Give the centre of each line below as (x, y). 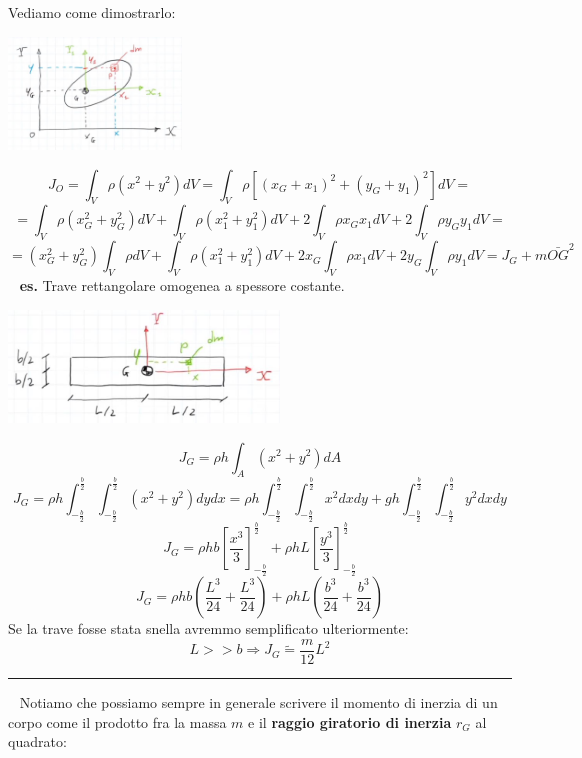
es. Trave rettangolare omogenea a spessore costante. (182, 284)
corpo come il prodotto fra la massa (117, 721)
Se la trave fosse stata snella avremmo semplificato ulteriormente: (208, 628)
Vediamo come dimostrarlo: (92, 12)
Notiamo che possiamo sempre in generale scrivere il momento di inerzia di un (258, 702)
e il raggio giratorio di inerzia (350, 721)
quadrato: (37, 741)
